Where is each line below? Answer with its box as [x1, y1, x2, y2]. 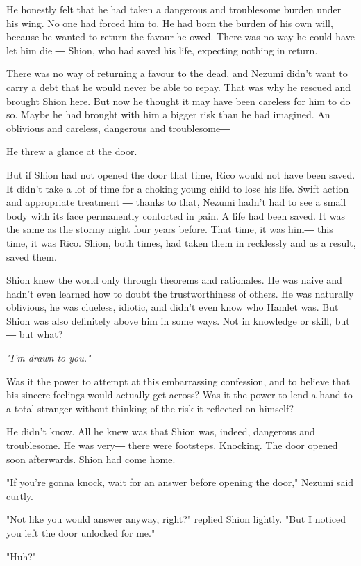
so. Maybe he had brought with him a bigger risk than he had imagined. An [6, 107, 330, 122]
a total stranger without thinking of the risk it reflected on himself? [6, 401, 294, 415]
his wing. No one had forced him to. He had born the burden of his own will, [6, 15, 333, 30]
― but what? [6, 327, 63, 341]
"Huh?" [6, 549, 37, 563]
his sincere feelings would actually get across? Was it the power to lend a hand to [6, 387, 353, 402]
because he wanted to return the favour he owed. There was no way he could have [6, 29, 355, 44]
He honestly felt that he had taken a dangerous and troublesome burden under [6, 2, 342, 16]
